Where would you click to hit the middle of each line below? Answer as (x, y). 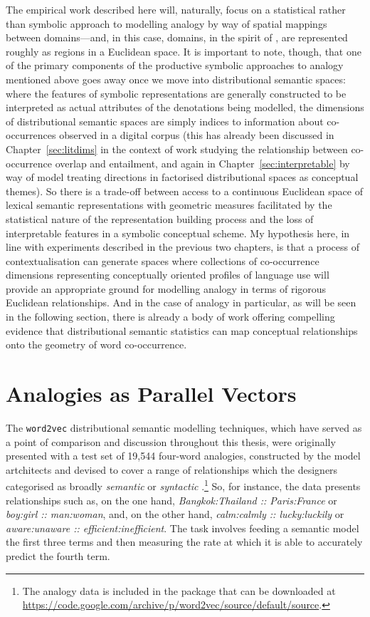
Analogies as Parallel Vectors (151, 394)
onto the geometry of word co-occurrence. (96, 344)
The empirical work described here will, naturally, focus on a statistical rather (176, 9)
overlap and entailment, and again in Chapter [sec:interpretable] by (202, 163)
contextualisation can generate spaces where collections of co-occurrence (163, 260)
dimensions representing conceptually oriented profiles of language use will (168, 275)
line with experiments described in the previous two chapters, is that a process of (183, 247)
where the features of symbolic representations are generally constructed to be (176, 93)
